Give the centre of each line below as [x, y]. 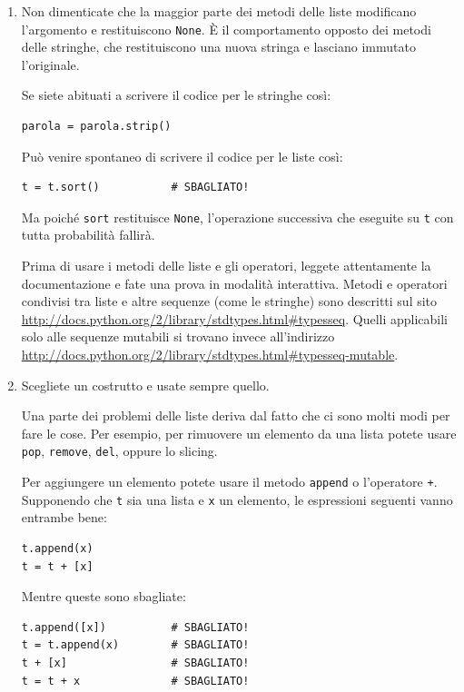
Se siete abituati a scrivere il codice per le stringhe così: [176, 95]
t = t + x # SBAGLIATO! [135, 681]
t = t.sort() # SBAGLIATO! [135, 188]
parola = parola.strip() [96, 127]
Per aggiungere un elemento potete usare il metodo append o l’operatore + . [229, 482]
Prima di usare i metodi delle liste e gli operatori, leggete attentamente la [226, 266]
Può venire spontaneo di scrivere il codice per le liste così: [182, 156]
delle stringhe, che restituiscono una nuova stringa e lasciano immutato [218, 47]
